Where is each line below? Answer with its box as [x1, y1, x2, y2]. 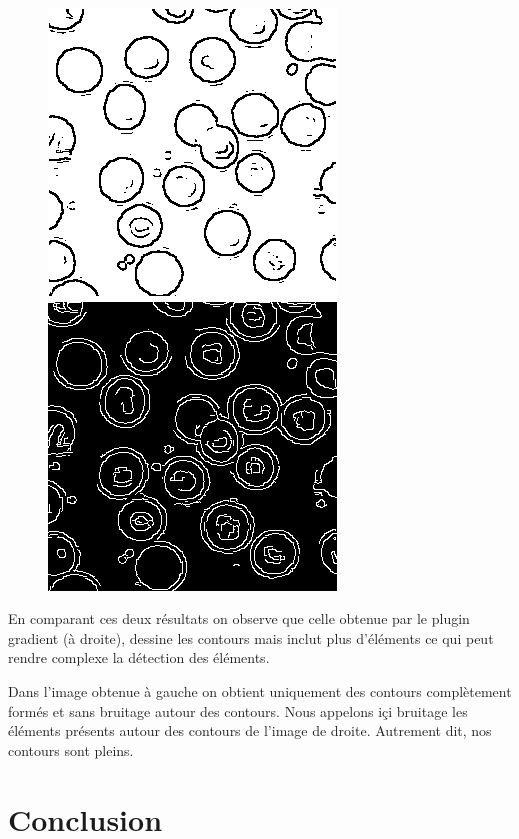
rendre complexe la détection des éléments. [8, 647, 270, 668]
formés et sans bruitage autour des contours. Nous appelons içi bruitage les [8, 700, 468, 721]
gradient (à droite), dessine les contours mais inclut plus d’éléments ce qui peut [8, 627, 494, 648]
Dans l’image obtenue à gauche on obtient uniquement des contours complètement [8, 680, 512, 701]
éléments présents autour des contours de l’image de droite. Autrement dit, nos [8, 720, 492, 741]
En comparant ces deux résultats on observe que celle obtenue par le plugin [8, 608, 470, 629]
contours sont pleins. [8, 739, 134, 760]
